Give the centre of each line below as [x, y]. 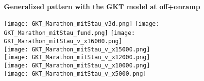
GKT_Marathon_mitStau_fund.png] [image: [69, 33]
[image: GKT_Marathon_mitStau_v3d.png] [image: [82, 24]
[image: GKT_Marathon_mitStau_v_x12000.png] [77, 57]
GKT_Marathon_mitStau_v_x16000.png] [63, 41]
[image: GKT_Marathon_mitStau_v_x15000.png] [77, 49]
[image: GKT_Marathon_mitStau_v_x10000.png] [77, 65]
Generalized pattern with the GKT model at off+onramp [102, 6]
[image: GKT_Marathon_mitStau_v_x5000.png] [75, 73]
